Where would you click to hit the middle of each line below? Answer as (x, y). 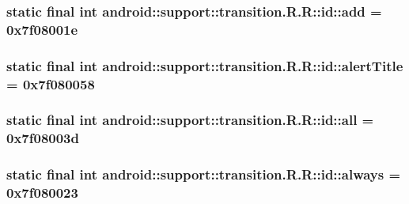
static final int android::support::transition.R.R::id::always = (204, 174)
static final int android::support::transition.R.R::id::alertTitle (205, 65)
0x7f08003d (43, 138)
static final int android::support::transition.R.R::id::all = (190, 120)
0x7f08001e (42, 29)
